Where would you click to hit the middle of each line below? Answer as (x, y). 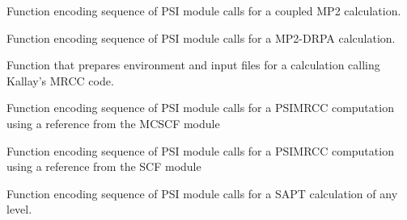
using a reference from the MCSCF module (113, 123)
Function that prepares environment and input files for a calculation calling (193, 65)
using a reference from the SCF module (104, 166)
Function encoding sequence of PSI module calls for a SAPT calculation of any (202, 193)
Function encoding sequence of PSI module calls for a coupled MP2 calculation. (204, 10)
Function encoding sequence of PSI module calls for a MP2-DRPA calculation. (201, 37)
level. (19, 209)
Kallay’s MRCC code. (60, 80)
